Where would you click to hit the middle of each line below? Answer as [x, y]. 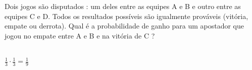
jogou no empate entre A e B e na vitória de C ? [80, 35]
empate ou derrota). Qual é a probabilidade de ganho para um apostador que [124, 26]
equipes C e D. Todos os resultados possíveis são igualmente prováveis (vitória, [127, 16]
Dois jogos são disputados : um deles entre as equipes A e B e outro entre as [123, 6]
